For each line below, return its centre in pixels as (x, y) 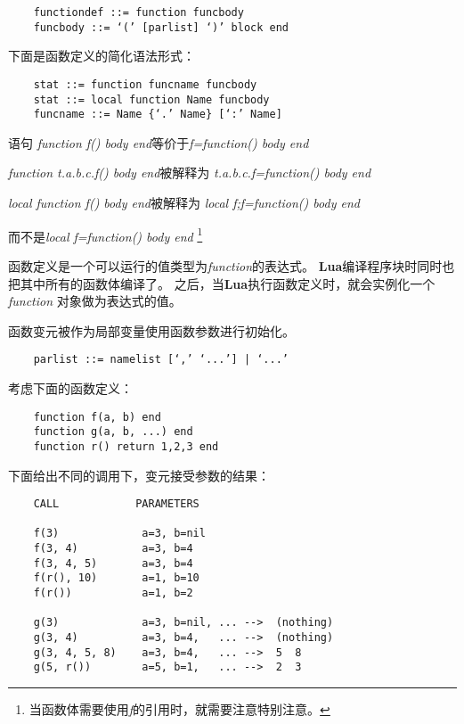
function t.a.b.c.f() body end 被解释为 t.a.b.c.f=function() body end (190, 173)
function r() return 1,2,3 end (126, 446)
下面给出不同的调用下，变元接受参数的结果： (139, 475)
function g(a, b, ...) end (113, 432)
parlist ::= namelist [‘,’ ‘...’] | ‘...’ (161, 360)
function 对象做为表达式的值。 (95, 301)
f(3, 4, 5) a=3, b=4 (113, 563)
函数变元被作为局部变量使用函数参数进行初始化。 (151, 330)
